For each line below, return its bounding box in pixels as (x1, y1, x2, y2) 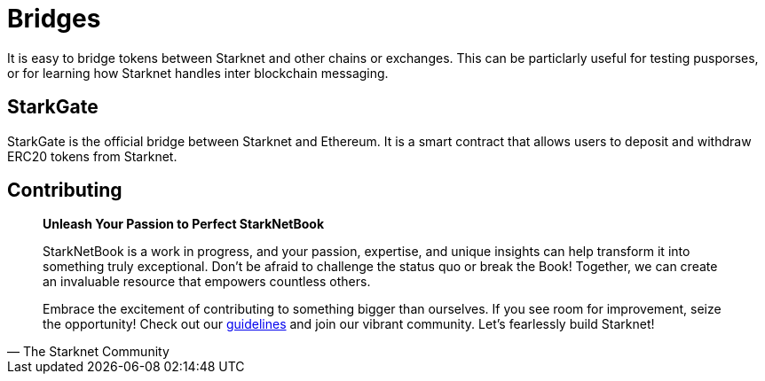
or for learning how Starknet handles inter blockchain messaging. (7, 65, 389, 81)
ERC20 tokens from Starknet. (7, 148, 177, 164)
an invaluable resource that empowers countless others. (43, 274, 371, 290)
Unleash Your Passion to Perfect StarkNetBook (43, 216, 325, 232)
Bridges (7, 4, 101, 34)
